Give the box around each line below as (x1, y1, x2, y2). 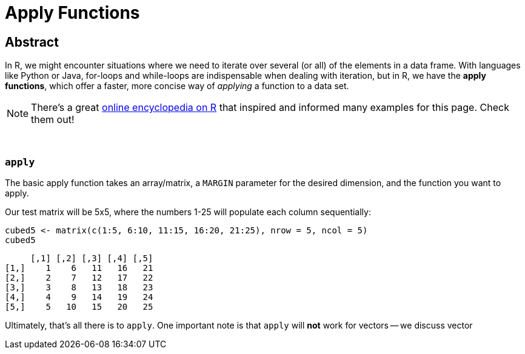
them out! (31, 113, 75, 126)
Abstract (5, 34, 59, 50)
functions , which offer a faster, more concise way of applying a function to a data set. (5, 81, 349, 92)
